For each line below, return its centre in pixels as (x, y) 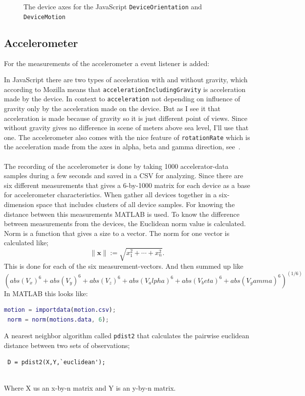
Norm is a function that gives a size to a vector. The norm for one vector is (117, 233)
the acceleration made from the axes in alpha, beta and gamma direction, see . (122, 147)
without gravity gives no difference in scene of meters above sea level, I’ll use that (126, 128)
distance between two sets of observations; (67, 345)
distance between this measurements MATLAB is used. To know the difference (122, 214)
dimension (19, 204)
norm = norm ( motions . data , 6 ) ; (58, 319)
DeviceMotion (44, 17)
